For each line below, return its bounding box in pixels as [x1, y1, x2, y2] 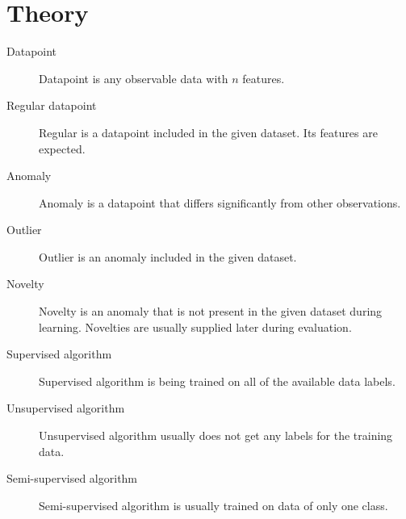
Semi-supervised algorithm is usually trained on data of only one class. [39, 496, 388, 513]
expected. [39, 140, 86, 157]
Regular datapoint [6, 97, 97, 114]
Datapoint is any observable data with [39, 69, 228, 86]
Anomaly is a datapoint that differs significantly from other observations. [39, 194, 401, 211]
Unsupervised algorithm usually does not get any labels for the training [39, 427, 393, 444]
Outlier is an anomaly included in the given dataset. [39, 248, 297, 265]
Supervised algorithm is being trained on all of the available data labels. [39, 372, 396, 389]
